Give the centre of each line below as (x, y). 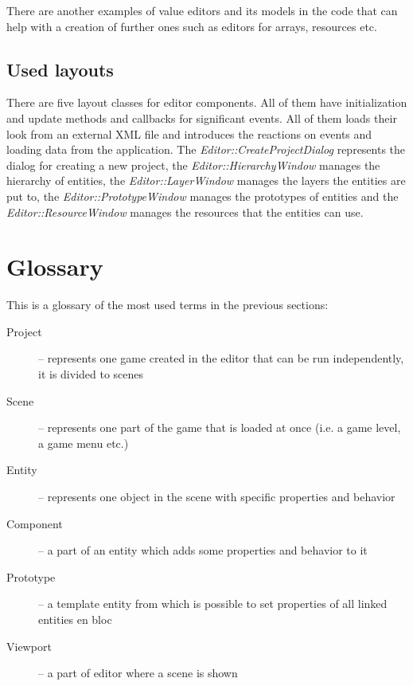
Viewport (29, 646)
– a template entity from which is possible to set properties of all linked (213, 604)
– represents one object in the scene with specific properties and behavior (217, 497)
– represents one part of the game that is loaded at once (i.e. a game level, (220, 427)
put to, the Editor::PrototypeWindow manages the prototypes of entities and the (203, 196)
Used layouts (60, 69)
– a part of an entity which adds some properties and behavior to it (203, 550)
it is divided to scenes (91, 374)
